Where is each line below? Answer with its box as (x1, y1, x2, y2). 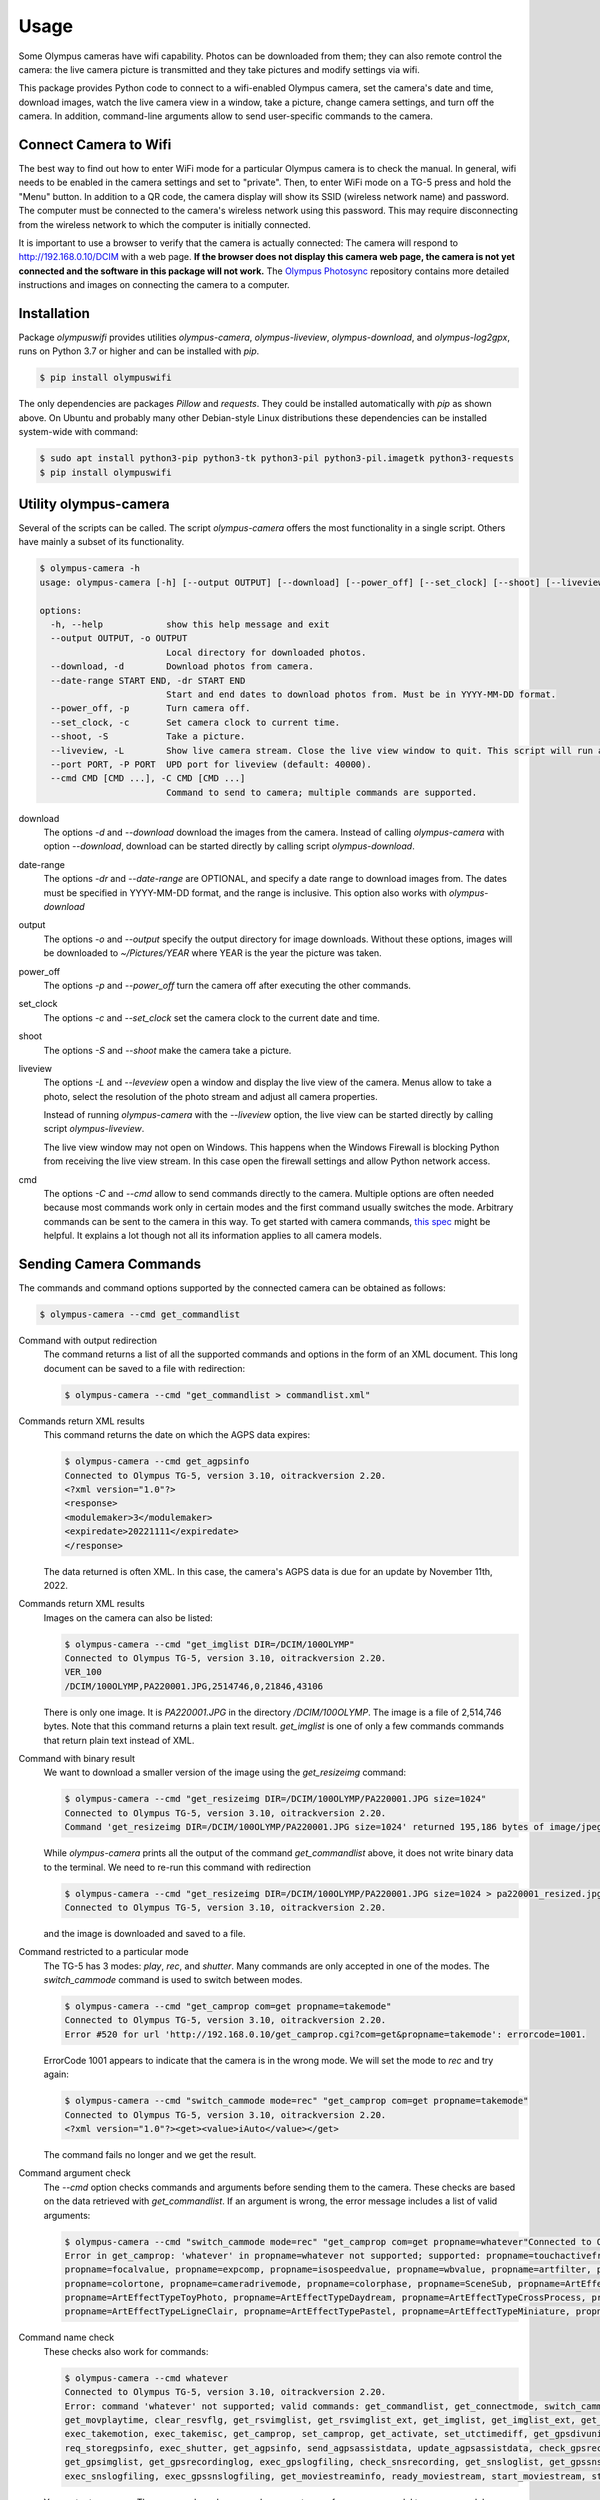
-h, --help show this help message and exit (50, 619, 330, 630)
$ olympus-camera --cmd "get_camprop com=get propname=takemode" (64, 2001, 392, 2012)
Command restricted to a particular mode (18, 1946, 189, 1958)
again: (43, 2068, 70, 2080)
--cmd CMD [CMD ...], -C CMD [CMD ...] (50, 773, 246, 784)
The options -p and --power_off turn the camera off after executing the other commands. (43, 979, 412, 991)
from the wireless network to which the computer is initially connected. (18, 218, 311, 230)
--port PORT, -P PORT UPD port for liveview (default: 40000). (50, 758, 372, 770)
